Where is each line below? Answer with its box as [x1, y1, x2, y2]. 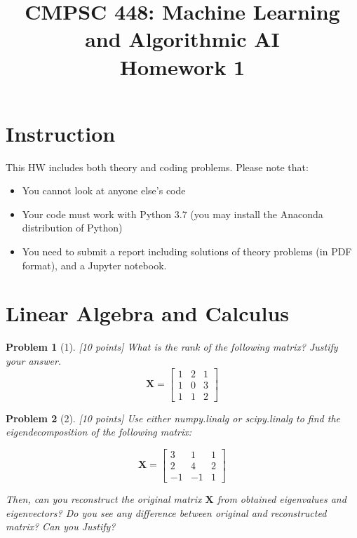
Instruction [6, 119, 116, 147]
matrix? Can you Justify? [6, 519, 116, 534]
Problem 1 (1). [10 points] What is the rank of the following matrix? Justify [6, 339, 338, 354]
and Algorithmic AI [85, 25, 280, 53]
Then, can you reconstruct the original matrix [6, 491, 202, 506]
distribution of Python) [22, 220, 123, 235]
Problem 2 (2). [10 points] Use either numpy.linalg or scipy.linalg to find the [6, 410, 341, 425]
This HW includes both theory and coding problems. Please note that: [6, 159, 309, 174]
